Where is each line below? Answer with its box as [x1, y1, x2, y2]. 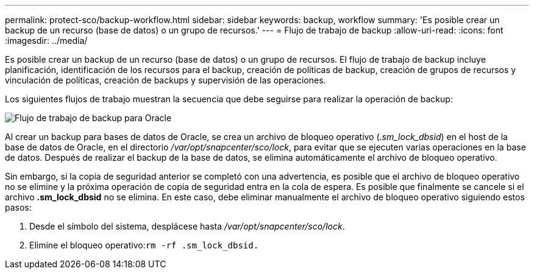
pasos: [5, 202, 32, 213]
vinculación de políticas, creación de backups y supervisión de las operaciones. [5, 75, 326, 85]
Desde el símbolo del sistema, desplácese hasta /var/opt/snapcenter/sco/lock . [29, 221, 345, 231]
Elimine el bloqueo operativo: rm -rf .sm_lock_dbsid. [29, 240, 259, 250]
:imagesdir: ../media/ [5, 35, 88, 46]
